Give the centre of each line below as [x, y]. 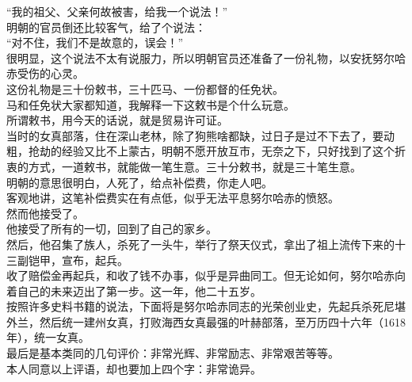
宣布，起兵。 [95, 260]
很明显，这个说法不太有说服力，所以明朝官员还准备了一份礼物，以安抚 [189, 57]
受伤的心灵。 [50, 73]
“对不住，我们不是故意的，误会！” [95, 42]
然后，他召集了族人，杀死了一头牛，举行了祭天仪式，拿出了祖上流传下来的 [200, 244]
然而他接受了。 [45, 213]
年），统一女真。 [48, 337]
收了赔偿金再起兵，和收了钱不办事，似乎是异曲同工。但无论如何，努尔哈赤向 [206, 275]
